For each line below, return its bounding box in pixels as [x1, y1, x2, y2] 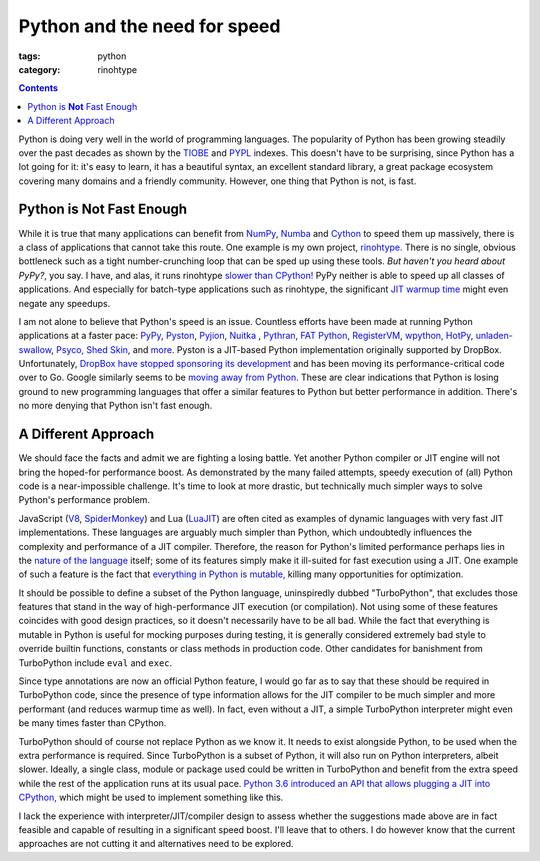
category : [18, 63, 61, 75]
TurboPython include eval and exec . [18, 656, 173, 669]
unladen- [475, 330, 514, 342]
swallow [18, 343, 52, 355]
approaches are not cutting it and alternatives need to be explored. [18, 838, 294, 850]
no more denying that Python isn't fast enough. [18, 400, 213, 412]
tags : [18, 50, 41, 62]
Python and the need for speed [18, 15, 281, 37]
